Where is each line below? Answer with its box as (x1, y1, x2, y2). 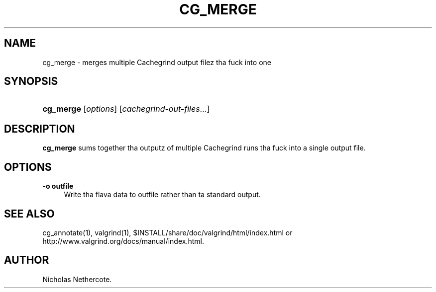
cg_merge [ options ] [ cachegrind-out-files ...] (42, 104, 210, 114)
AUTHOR (4, 254, 49, 267)
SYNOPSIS (4, 75, 58, 88)
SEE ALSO (4, 207, 55, 220)
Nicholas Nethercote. (42, 275, 112, 284)
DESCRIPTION (4, 122, 75, 135)
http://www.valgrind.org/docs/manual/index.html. (42, 236, 204, 245)
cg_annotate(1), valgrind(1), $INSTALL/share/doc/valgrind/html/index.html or (42, 228, 293, 237)
